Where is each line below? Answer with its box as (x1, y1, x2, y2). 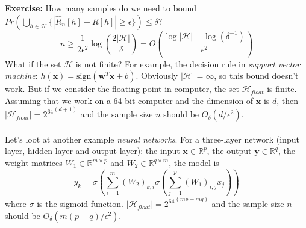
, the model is (169, 156, 219, 169)
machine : (5, 69, 38, 82)
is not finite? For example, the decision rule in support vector (75, 57, 301, 70)
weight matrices (5, 156, 63, 169)
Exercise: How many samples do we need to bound (5, 2, 197, 14)
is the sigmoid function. (37, 197, 123, 210)
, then (276, 94, 299, 106)
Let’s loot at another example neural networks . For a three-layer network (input (5, 132, 299, 145)
